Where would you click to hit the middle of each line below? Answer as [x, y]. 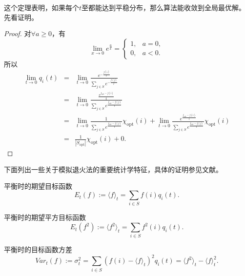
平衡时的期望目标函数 [38, 186]
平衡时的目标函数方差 [38, 249]
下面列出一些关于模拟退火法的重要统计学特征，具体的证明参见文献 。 [113, 169]
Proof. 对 [18, 33]
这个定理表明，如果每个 [41, 7]
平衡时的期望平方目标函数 [45, 217]
